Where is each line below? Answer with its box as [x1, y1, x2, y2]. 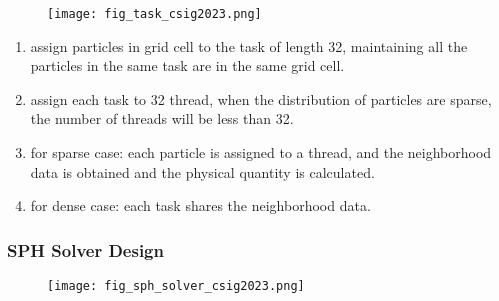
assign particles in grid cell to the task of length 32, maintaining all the [30, 35, 468, 56]
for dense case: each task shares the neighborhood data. [30, 195, 371, 216]
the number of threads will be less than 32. [30, 108, 294, 129]
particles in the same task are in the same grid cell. [30, 55, 345, 76]
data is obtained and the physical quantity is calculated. [30, 161, 375, 182]
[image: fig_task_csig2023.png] [47, 7, 262, 21]
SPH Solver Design [7, 237, 164, 262]
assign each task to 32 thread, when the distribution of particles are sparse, [30, 88, 492, 109]
